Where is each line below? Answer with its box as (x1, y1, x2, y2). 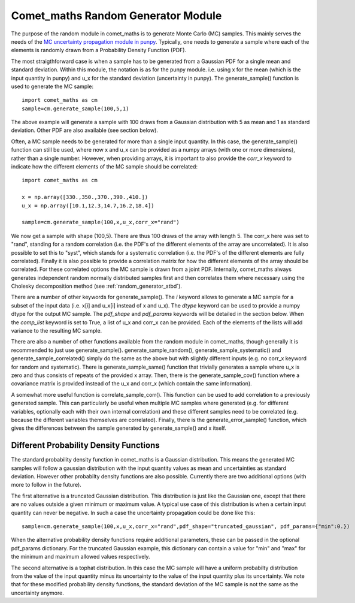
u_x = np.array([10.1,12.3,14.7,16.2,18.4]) (22, 202, 155, 209)
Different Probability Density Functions (11, 441, 160, 451)
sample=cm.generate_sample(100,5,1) (22, 105, 129, 112)
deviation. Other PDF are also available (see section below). (11, 126, 159, 134)
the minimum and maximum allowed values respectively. (11, 553, 150, 560)
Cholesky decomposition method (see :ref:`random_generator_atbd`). (11, 282, 183, 290)
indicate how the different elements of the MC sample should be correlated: (11, 163, 198, 170)
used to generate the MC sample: (11, 83, 94, 90)
